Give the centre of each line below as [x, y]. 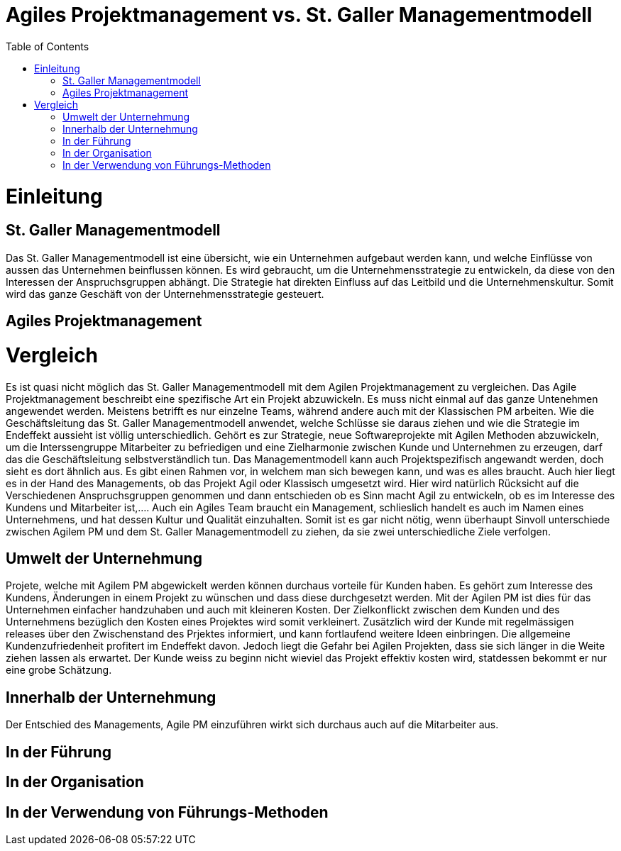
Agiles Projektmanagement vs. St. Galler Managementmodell [299, 15]
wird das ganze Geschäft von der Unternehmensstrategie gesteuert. [165, 294]
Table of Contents [48, 46]
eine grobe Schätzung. [59, 670]
